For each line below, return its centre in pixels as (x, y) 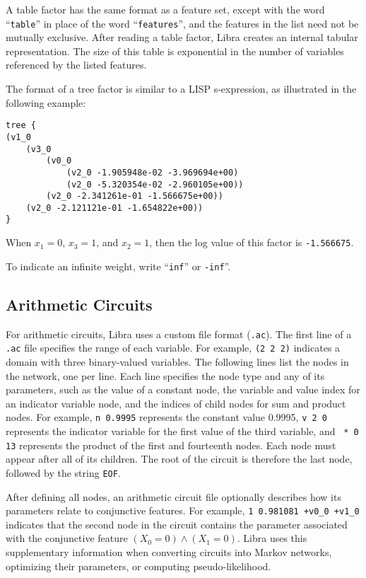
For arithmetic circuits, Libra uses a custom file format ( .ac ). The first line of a (179, 334)
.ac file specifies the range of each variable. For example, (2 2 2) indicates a (173, 348)
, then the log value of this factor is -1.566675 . (252, 242)
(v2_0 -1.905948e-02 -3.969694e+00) (152, 172)
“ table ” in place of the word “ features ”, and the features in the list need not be (182, 23)
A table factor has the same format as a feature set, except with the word (165, 9)
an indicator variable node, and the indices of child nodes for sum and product (176, 403)
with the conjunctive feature (67, 538)
